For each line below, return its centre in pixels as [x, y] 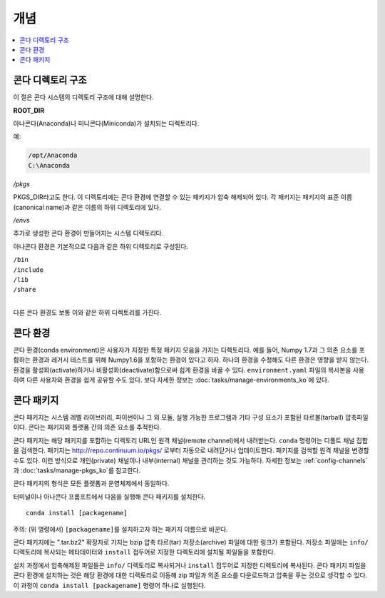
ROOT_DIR [29, 110]
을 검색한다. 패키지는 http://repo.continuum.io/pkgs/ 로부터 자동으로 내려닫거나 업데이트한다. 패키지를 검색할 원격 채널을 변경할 [191, 450]
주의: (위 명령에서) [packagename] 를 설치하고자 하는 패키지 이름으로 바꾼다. [120, 529]
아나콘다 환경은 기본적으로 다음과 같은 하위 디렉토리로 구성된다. [101, 246]
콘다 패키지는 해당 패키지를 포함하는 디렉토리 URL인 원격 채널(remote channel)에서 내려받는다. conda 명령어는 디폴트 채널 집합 [191, 440]
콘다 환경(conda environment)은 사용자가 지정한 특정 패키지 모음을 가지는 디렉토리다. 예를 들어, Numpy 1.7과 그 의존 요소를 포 [189, 350]
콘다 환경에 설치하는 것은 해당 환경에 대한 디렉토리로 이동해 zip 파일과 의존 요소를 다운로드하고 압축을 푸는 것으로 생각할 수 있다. [190, 575]
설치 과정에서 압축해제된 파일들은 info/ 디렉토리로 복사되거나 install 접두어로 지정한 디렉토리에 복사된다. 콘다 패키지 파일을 [190, 565]
